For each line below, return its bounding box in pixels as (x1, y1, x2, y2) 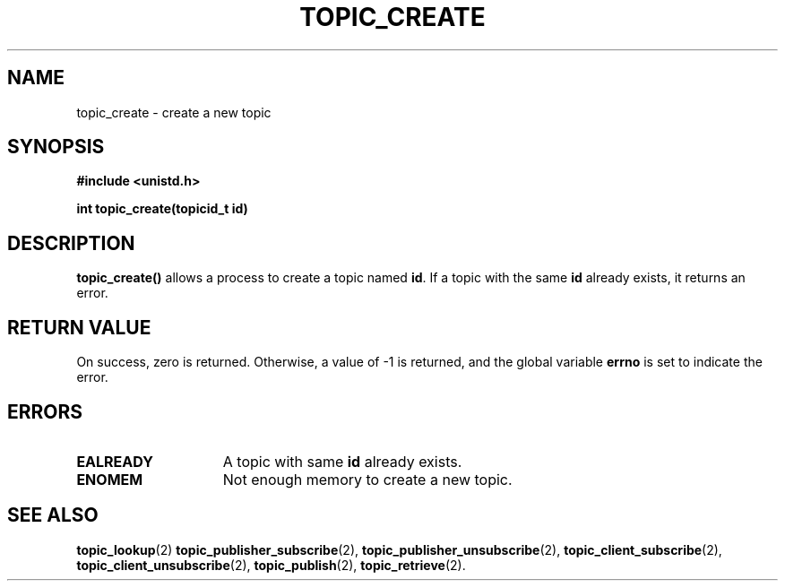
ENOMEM (76, 470, 143, 489)
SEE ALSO (7, 504, 99, 527)
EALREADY (76, 452, 153, 471)
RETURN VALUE (7, 316, 151, 339)
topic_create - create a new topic (76, 104, 272, 120)
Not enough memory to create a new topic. (222, 470, 513, 489)
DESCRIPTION (7, 231, 135, 255)
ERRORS (7, 400, 83, 423)
